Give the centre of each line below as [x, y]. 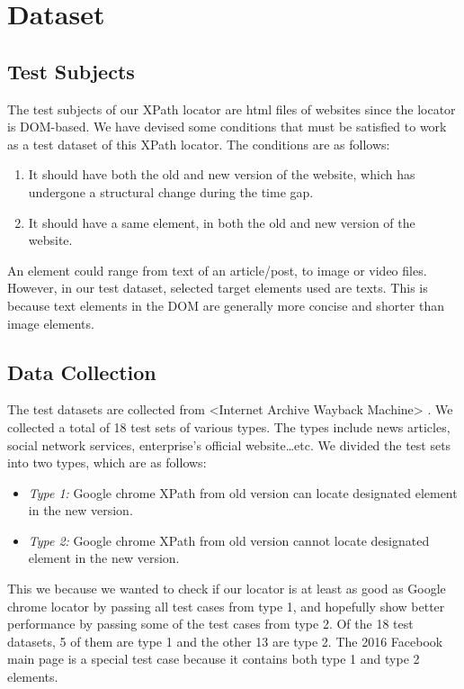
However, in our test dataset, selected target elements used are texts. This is [218, 288]
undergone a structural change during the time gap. [171, 191]
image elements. [51, 323]
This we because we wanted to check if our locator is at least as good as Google [227, 589]
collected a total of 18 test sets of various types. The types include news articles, [229, 426]
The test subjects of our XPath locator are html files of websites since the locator [232, 109]
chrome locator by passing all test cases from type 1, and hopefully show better [226, 606]
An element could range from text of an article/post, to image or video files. [217, 270]
